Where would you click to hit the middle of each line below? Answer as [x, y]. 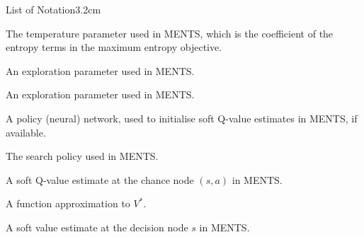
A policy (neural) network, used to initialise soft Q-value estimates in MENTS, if [182, 118]
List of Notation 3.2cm [53, 9]
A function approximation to [68, 203]
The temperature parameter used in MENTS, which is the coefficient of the [170, 33]
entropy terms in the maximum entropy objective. [114, 47]
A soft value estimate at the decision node [97, 227]
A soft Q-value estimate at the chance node [100, 179]
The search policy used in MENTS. [82, 156]
